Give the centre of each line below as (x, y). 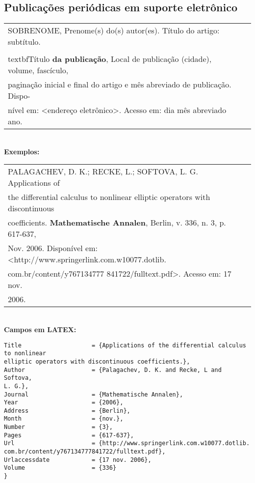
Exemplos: (22, 151)
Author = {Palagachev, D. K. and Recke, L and (113, 370)
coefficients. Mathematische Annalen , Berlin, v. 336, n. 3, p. (117, 223)
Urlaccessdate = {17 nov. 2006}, (78, 460)
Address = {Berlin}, (67, 411)
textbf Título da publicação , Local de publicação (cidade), (110, 59)
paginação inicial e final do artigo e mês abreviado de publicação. (120, 85)
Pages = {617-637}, (69, 435)
